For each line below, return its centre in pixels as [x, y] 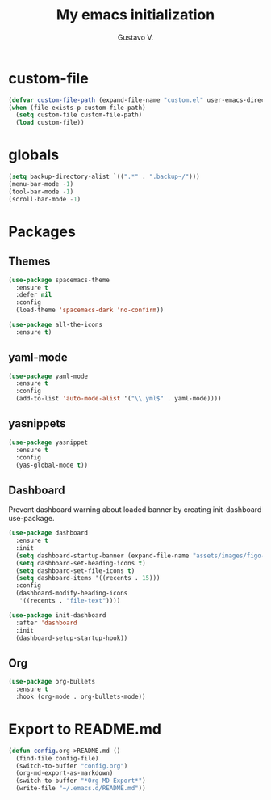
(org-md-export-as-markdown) [65, 773]
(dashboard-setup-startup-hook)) [72, 638]
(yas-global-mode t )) [52, 465]
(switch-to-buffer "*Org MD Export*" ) [81, 781]
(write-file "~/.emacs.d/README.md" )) [81, 789]
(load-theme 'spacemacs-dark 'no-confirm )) [90, 310]
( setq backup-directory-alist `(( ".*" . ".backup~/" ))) [104, 177]
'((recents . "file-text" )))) [70, 601]
